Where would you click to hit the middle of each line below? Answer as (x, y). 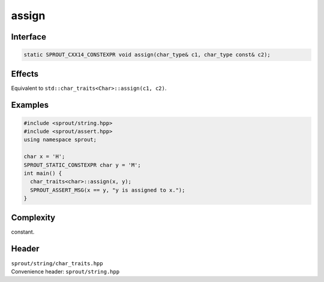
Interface (28, 37)
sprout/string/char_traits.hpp (57, 263)
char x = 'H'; (44, 157)
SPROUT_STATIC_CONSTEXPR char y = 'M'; (82, 165)
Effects (25, 74)
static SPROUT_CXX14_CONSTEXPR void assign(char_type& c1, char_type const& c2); (147, 55)
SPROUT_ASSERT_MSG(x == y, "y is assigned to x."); (108, 190)
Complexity (33, 218)
